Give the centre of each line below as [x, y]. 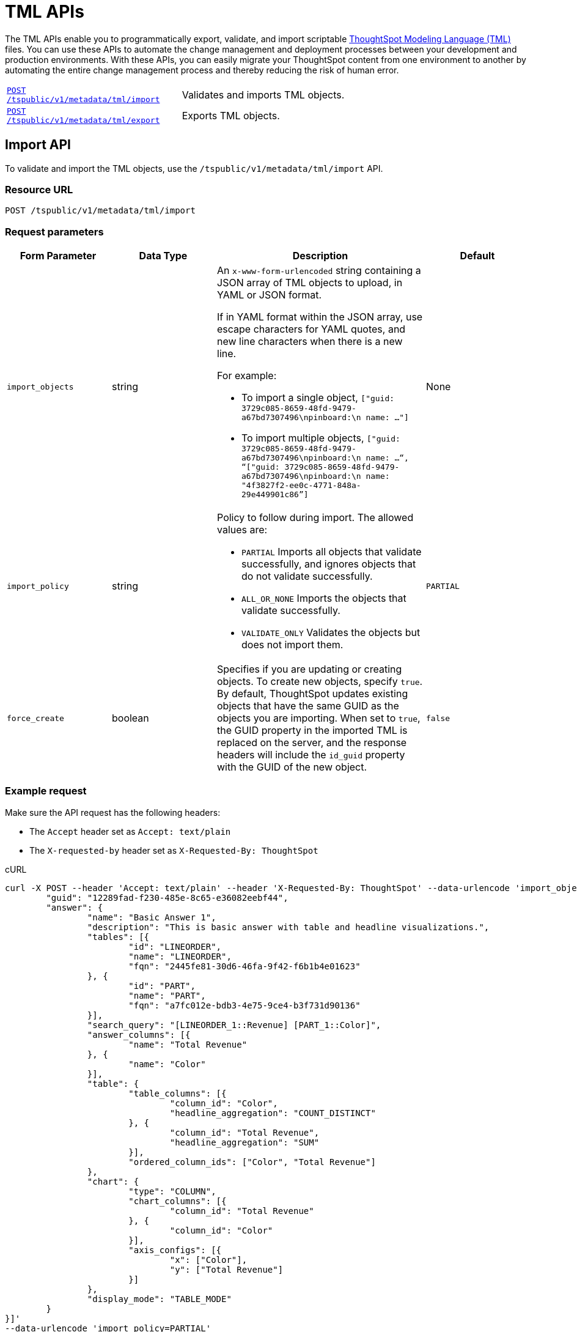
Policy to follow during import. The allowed [315, 518]
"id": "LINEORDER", [175, 946]
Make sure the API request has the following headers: [113, 812]
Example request [46, 791]
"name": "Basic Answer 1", [152, 917]
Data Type [163, 256]
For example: [247, 376]
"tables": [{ [118, 937]
